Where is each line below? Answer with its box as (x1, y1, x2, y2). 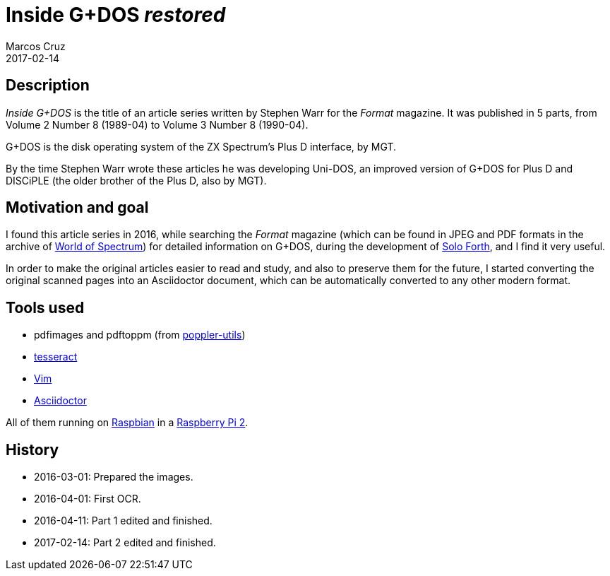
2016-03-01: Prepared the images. (34, 471, 193, 483)
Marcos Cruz (6, 40, 66, 52)
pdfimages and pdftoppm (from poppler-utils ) (34, 329, 246, 341)
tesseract (34, 351, 78, 363)
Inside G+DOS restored (6, 3, 226, 27)
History (6, 440, 59, 459)
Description (6, 76, 90, 95)
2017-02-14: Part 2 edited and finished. (34, 536, 216, 549)
